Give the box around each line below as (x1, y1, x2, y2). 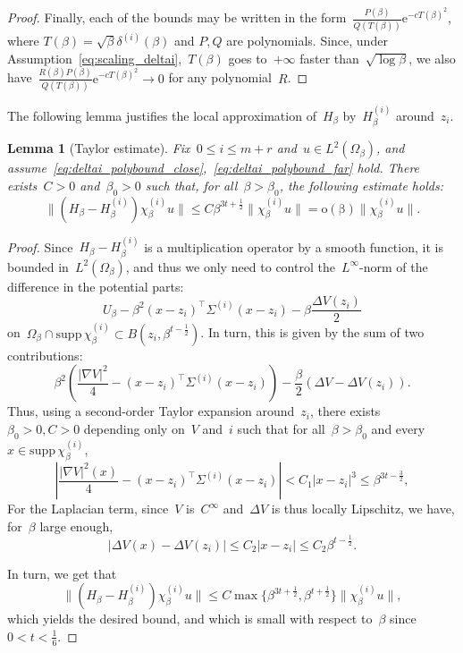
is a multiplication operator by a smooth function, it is (144, 237, 443, 256)
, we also (408, 48, 456, 67)
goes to (228, 48, 267, 67)
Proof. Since (7, 237, 73, 256)
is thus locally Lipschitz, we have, (271, 499, 455, 518)
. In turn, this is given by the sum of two (200, 323, 425, 342)
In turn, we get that (7, 564, 117, 582)
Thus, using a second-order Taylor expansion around (7, 402, 295, 420)
